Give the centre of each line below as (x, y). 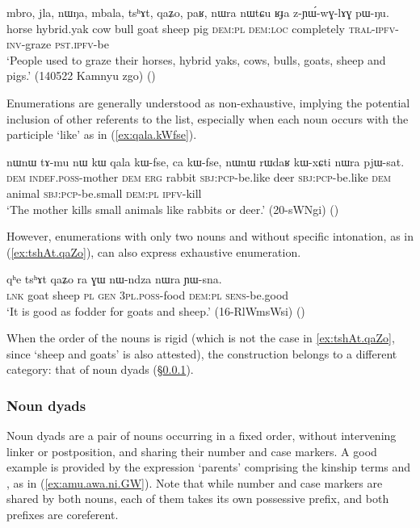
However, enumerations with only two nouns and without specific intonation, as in (210, 236)
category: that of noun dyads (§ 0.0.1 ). (100, 369)
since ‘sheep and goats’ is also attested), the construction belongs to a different (202, 353)
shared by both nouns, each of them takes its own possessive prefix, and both (198, 499)
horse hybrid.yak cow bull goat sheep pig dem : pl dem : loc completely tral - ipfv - (203, 28)
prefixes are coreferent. (63, 515)
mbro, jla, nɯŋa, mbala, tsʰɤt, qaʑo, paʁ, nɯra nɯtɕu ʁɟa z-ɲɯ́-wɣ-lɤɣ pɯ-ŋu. (198, 12)
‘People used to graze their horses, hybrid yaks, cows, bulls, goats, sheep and (196, 59)
